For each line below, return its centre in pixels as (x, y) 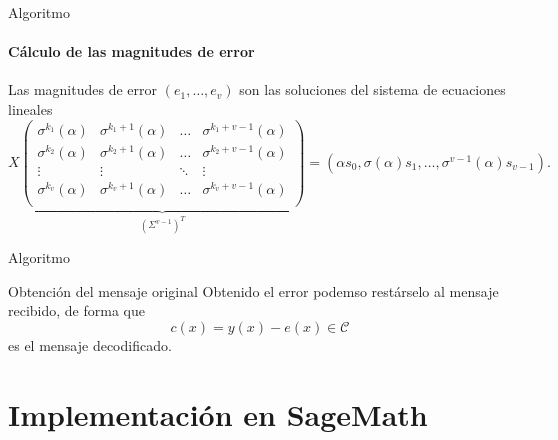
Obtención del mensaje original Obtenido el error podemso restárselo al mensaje (253, 290)
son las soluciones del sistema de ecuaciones (372, 89)
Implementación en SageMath (218, 413)
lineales (30, 108)
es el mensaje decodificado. (90, 344)
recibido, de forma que (76, 310)
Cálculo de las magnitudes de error (131, 51)
